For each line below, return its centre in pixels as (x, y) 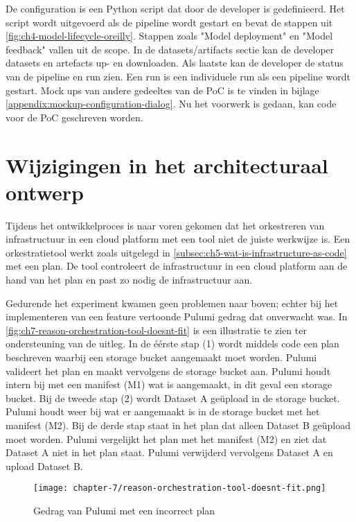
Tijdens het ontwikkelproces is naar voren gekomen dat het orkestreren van (165, 225)
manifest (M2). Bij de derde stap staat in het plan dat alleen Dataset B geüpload (178, 425)
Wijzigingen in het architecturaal (167, 165)
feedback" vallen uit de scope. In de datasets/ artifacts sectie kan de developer (170, 49)
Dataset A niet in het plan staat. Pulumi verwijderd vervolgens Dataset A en (169, 452)
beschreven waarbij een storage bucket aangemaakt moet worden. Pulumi (161, 357)
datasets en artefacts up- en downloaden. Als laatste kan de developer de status (175, 63)
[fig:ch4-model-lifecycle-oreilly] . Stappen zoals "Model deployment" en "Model (169, 36)
